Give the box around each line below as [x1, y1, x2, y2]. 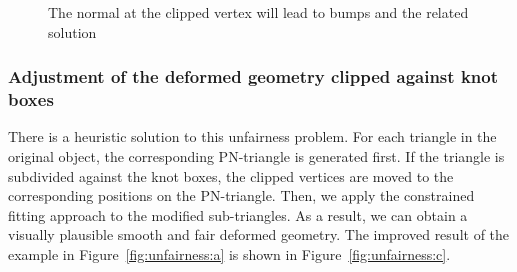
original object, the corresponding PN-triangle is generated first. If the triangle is [8, 145, 505, 166]
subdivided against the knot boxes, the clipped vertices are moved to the [8, 165, 454, 186]
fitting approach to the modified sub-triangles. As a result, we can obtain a [8, 204, 468, 225]
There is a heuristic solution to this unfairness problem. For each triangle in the [8, 126, 497, 147]
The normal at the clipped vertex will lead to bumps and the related [48, 2, 469, 22]
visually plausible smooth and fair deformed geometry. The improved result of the [8, 224, 510, 245]
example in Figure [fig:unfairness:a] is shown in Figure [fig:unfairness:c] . [8, 243, 451, 264]
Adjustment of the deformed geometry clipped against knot [8, 64, 498, 89]
